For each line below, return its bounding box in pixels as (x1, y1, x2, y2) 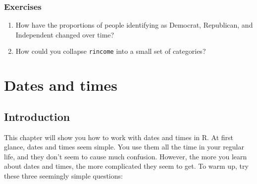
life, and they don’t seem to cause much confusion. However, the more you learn (4, 151, 247, 161)
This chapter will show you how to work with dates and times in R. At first (4, 132, 234, 142)
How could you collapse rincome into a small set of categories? (15, 46, 206, 56)
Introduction (4, 109, 70, 124)
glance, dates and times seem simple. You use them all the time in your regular (4, 142, 245, 152)
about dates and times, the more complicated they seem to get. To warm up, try (4, 161, 249, 171)
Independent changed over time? (15, 29, 114, 39)
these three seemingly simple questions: (4, 171, 123, 181)
